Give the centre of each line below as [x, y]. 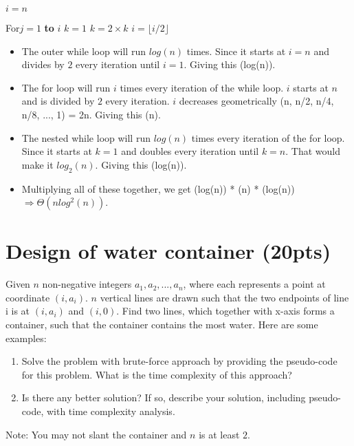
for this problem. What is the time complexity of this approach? [157, 374]
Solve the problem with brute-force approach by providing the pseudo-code [179, 361]
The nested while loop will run [86, 137]
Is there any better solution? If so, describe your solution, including [164, 397]
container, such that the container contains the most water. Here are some [162, 325]
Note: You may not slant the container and [96, 434]
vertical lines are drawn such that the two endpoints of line [224, 297]
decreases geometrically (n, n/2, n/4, [256, 101]
